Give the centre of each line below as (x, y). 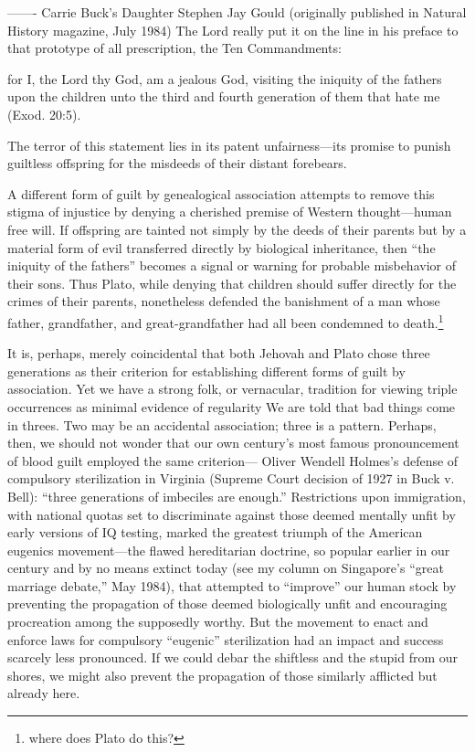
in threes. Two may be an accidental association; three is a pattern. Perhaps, (222, 424)
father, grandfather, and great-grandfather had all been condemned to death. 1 (226, 321)
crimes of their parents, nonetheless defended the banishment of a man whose (224, 301)
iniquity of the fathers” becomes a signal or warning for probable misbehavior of (232, 265)
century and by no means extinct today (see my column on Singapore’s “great (226, 568)
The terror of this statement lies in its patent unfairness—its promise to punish (229, 145)
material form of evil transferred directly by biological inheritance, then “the (222, 247)
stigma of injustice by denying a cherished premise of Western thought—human (230, 212)
